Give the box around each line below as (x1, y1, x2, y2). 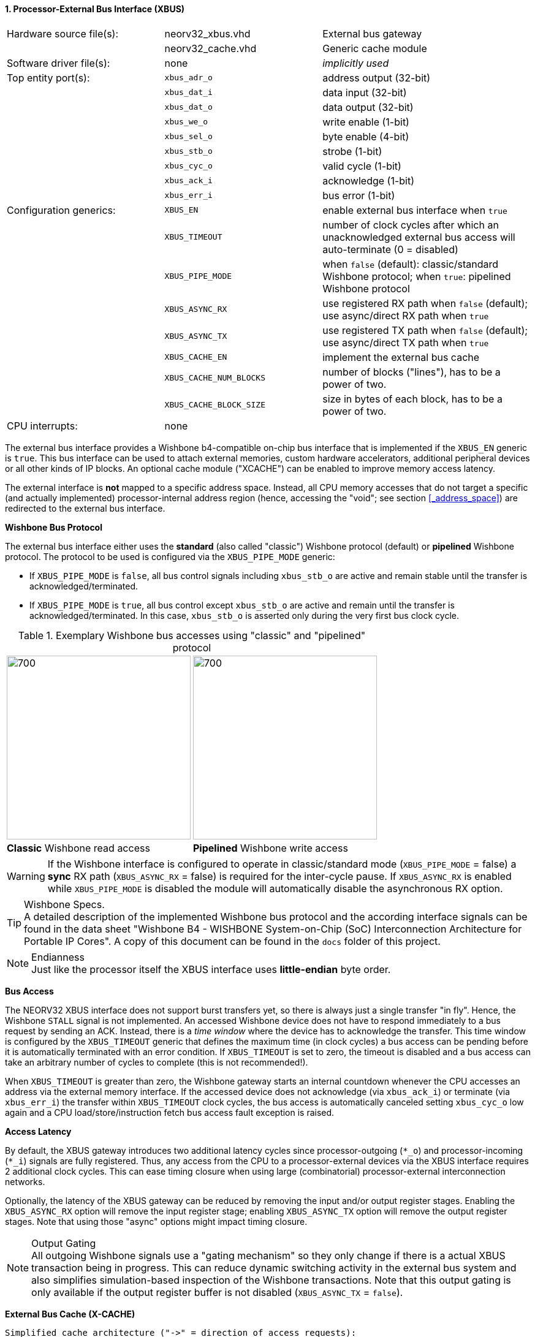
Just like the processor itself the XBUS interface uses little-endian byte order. (31, 963, 391, 975)
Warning (7, 869, 45, 882)
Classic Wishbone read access (7, 841, 150, 854)
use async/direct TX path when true (322, 336, 489, 349)
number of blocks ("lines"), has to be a (322, 365, 501, 378)
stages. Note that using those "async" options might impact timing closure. (5, 1216, 308, 1227)
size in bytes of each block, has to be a (322, 392, 503, 405)
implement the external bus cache (322, 350, 480, 363)
